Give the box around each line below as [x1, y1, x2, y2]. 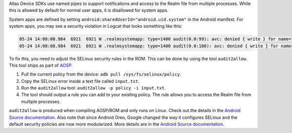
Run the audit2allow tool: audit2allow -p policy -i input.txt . [21, 85, 166, 91]
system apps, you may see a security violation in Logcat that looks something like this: [9, 23, 182, 29]
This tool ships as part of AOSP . [9, 62, 73, 68]
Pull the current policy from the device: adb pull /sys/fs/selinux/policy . [21, 71, 181, 77]
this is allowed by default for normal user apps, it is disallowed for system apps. [9, 7, 169, 13]
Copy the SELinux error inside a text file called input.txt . [21, 78, 140, 84]
